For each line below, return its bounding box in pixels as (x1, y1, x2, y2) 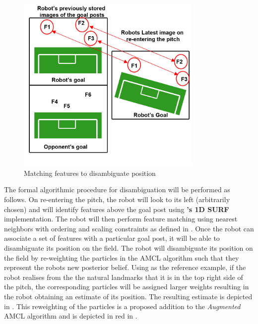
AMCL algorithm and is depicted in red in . (4, 311, 137, 321)
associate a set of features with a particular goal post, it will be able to (4, 233, 220, 243)
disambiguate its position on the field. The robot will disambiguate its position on (4, 243, 253, 253)
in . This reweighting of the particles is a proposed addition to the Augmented (4, 301, 241, 311)
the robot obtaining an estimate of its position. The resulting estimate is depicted (4, 291, 253, 302)
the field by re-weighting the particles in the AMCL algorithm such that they (4, 252, 239, 263)
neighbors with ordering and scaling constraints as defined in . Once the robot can (4, 223, 254, 233)
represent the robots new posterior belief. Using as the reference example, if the (4, 262, 246, 272)
